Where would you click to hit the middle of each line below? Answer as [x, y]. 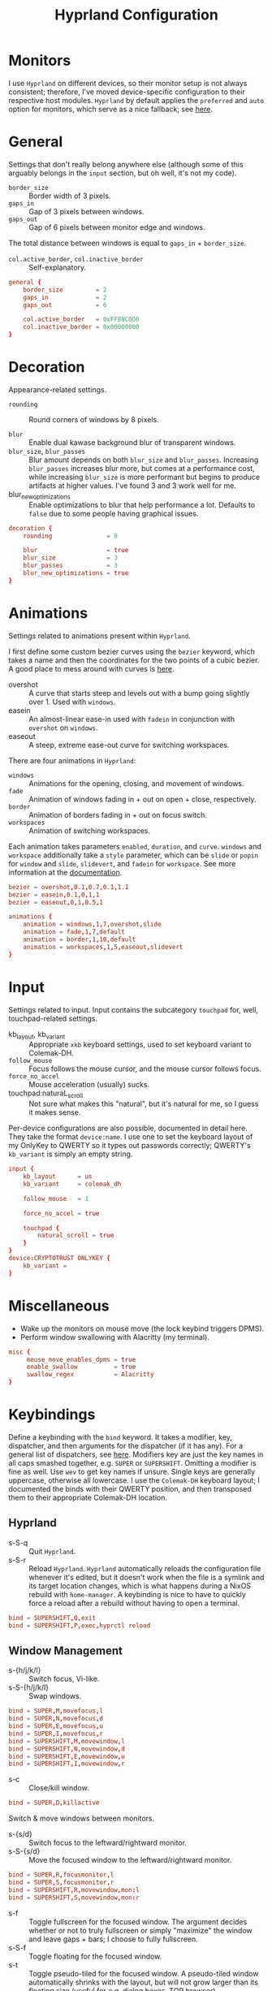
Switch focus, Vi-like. [64, 1679]
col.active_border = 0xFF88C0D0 [81, 320]
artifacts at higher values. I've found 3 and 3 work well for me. [133, 486]
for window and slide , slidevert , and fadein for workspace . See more [122, 863]
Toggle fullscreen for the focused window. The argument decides [138, 1921]
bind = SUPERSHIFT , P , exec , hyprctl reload [80, 1626]
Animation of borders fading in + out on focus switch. [118, 814]
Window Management [66, 1650]
